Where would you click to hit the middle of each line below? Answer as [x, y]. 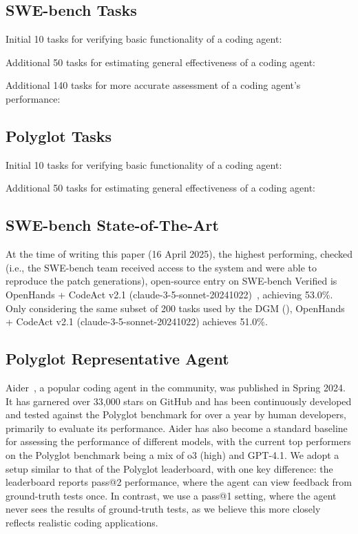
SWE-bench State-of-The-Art [112, 225]
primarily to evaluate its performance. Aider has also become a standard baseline [177, 428]
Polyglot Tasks [59, 135]
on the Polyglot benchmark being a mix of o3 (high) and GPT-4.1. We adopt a [172, 454]
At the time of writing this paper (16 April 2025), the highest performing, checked [179, 254]
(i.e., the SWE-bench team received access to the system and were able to [161, 267]
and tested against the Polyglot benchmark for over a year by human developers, [176, 414]
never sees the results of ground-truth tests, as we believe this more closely [163, 509]
